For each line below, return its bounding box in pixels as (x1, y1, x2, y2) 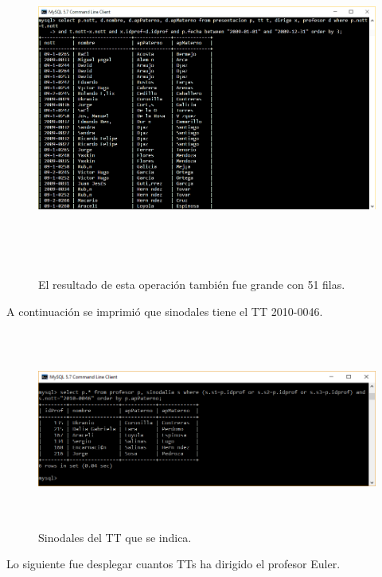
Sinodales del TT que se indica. (38, 528, 192, 545)
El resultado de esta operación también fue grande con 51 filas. (38, 276, 345, 293)
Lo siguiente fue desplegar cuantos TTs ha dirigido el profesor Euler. (6, 556, 341, 572)
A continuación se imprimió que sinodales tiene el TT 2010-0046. (6, 302, 323, 319)
